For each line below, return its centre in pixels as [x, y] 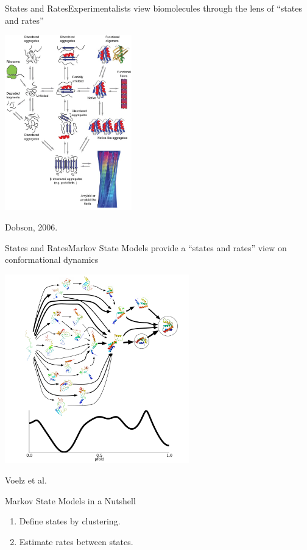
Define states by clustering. [70, 521]
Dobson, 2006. [31, 227]
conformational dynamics [52, 259]
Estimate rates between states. [76, 541]
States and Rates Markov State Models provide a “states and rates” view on [146, 247]
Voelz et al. [26, 480]
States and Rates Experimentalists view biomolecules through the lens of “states [153, 8]
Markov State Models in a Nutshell [70, 500]
